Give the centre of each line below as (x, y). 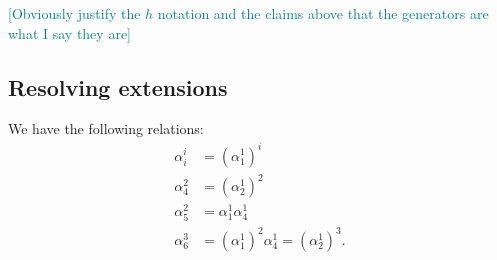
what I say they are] (69, 32)
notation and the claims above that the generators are (323, 13)
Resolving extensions (118, 86)
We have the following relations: (106, 128)
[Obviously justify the (74, 13)
